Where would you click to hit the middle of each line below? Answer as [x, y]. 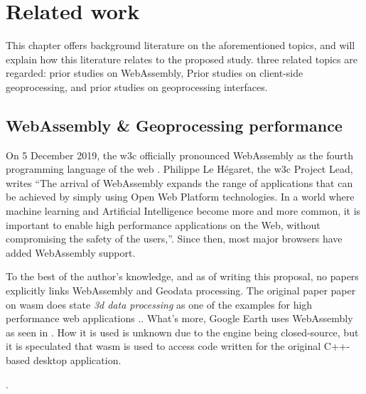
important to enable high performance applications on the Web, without [163, 224]
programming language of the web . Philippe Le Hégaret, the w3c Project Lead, [179, 169]
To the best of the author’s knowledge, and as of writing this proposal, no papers [182, 276]
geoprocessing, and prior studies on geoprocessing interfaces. [137, 86]
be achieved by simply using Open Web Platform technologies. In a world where [180, 197]
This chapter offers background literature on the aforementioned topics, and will [181, 45]
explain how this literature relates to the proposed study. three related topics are [182, 59]
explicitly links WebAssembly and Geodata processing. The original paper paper [181, 291]
